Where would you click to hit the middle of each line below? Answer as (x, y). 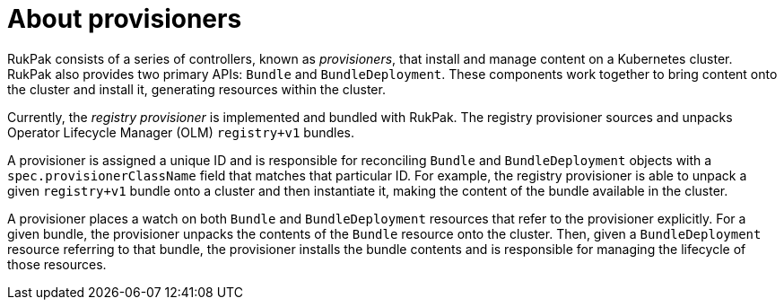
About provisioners (125, 19)
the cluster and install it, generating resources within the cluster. (196, 89)
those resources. (57, 264)
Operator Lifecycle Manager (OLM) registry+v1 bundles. (181, 132)
